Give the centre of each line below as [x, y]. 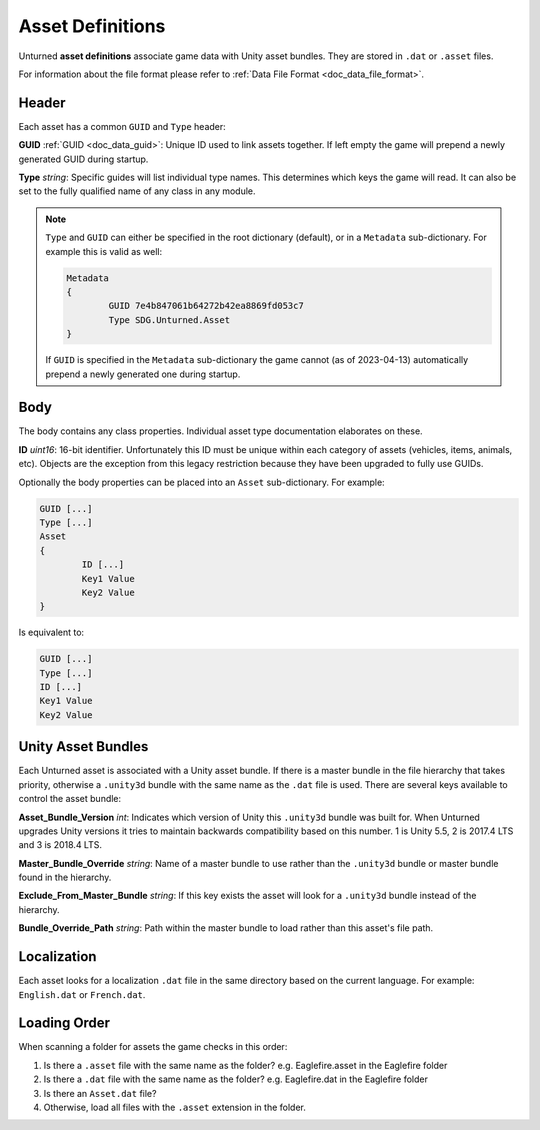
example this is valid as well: [104, 251]
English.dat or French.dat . [82, 994]
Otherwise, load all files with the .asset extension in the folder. [175, 1107]
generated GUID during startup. [83, 159]
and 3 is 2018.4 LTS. [60, 845]
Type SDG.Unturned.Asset [169, 319]
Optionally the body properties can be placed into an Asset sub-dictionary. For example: [201, 482]
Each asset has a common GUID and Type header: [122, 126]
